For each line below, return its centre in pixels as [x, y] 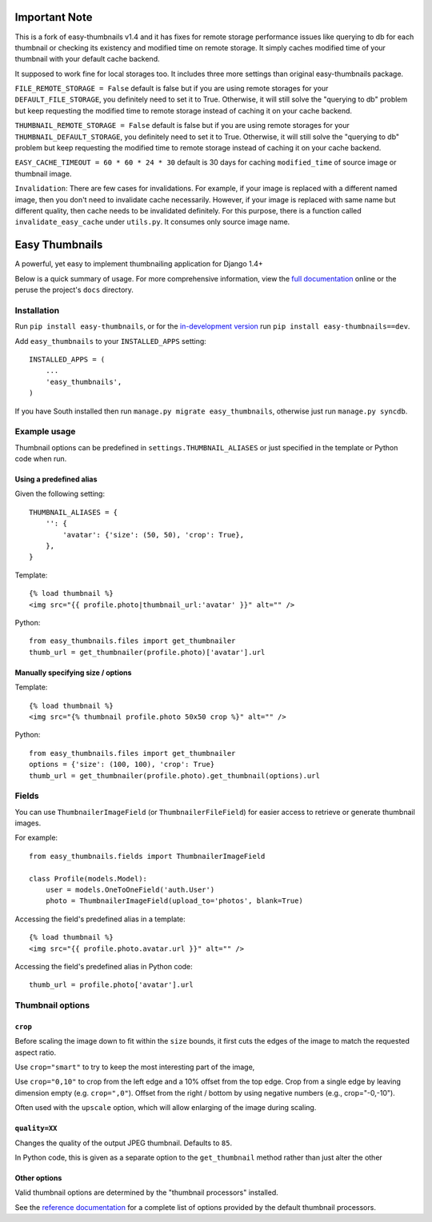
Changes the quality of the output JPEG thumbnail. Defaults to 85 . [123, 1143]
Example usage [45, 432]
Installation [37, 310]
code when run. [41, 459]
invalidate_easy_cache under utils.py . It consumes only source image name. [152, 222]
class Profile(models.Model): [88, 879]
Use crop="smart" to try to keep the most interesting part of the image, [135, 1067]
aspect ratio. [36, 1052]
